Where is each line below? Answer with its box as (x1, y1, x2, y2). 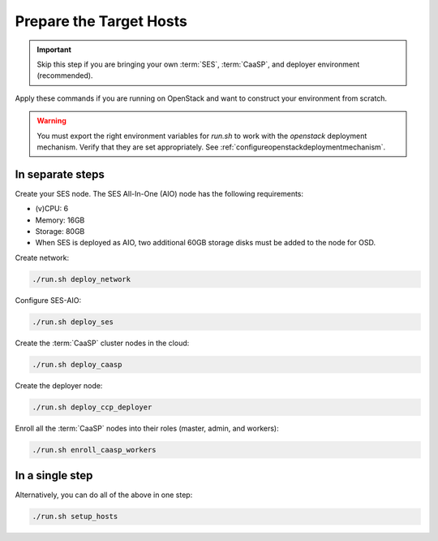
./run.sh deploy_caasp (32, 360, 122, 369)
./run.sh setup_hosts (32, 512, 118, 522)
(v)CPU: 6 (35, 204, 69, 214)
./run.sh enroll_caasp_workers (32, 445, 157, 454)
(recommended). (36, 71, 93, 80)
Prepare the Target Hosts (15, 12, 188, 30)
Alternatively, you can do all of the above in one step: (15, 490, 193, 500)
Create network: (15, 253, 69, 262)
